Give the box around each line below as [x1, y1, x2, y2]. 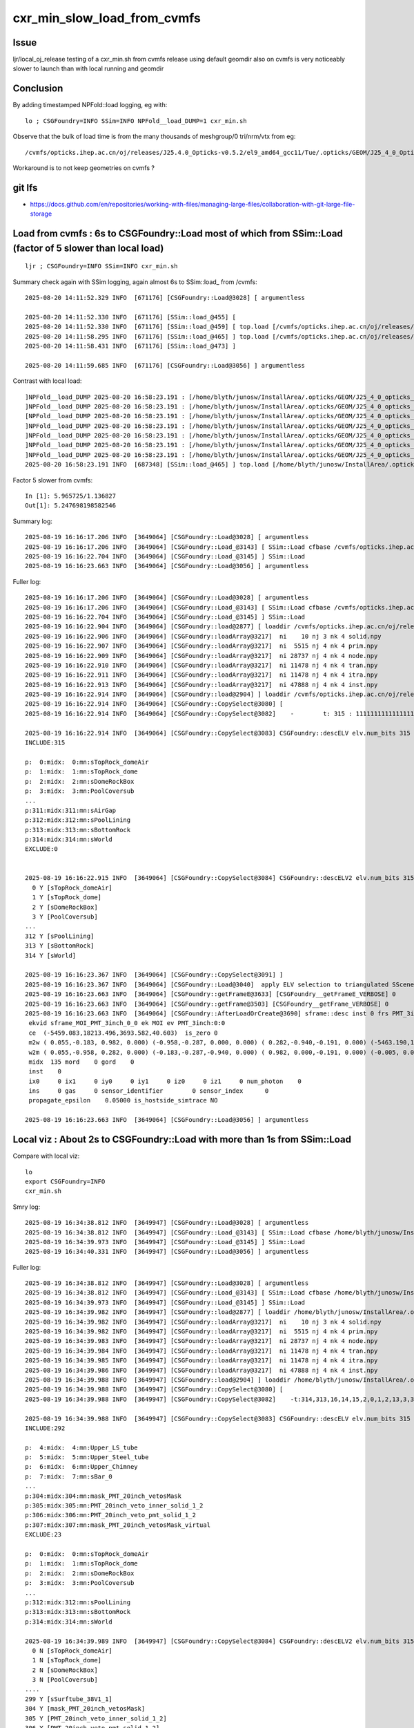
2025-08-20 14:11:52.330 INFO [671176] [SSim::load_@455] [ [25, 313, 236, 321]
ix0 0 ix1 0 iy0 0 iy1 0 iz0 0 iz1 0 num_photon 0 [28, 1077, 302, 1085]
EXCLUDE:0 [25, 845, 58, 853]
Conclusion [12, 83, 63, 95]
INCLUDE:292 [25, 1424, 66, 1432]
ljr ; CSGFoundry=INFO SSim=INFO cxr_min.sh [25, 263, 179, 270]
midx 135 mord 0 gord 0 [28, 1058, 135, 1066]
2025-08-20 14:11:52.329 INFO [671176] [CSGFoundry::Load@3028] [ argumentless [25, 294, 306, 301]
